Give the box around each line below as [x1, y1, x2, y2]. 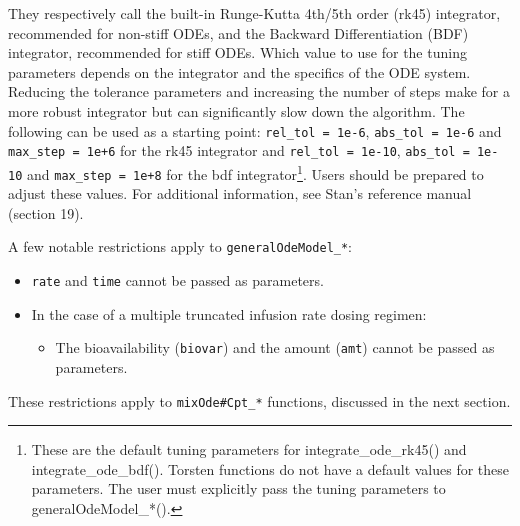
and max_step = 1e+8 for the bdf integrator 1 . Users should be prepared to [26, 160, 484, 184]
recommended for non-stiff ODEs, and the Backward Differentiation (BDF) [8, 22, 469, 43]
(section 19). [8, 202, 84, 223]
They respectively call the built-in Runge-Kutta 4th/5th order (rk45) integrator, [8, 3, 501, 23]
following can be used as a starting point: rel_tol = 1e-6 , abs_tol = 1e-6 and [8, 120, 502, 141]
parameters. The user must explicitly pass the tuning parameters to [31, 478, 446, 499]
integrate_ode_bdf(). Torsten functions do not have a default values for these [31, 458, 510, 479]
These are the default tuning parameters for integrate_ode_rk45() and [31, 439, 467, 460]
